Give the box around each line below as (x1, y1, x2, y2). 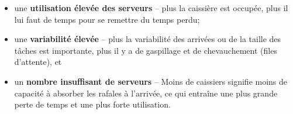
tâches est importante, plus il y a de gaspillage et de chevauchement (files (14, 44, 277, 56)
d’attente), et (14, 56, 62, 68)
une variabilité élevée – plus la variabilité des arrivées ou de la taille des (14, 33, 281, 45)
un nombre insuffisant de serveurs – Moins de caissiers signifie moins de (14, 75, 288, 87)
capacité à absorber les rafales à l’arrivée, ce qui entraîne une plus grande (14, 87, 278, 99)
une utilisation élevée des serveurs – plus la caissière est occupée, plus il (14, 2, 288, 13)
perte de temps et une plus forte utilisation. (14, 98, 171, 110)
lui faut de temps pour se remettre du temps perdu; (14, 13, 200, 25)
